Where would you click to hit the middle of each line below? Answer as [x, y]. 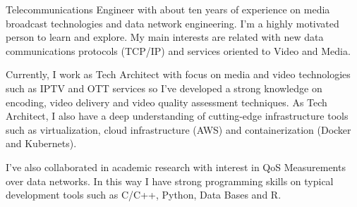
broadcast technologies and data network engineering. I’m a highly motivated [173, 23]
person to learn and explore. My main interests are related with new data [165, 37]
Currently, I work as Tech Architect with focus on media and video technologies [178, 74]
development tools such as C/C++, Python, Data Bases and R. [144, 195]
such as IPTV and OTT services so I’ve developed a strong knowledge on [164, 88]
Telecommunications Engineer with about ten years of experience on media [168, 9]
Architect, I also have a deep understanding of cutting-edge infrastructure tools [177, 116]
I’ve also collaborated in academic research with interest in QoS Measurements [176, 167]
